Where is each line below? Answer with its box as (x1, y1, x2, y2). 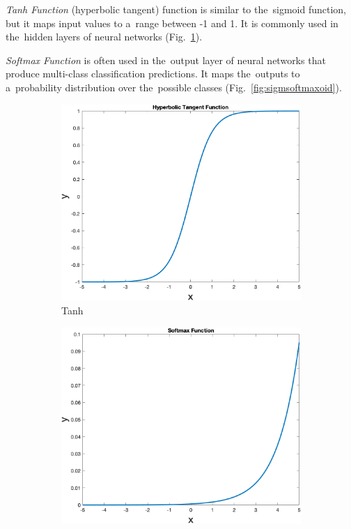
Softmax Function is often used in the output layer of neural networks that (6, 52, 326, 67)
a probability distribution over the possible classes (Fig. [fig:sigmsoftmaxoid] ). (6, 79, 342, 94)
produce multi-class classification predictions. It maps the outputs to (6, 66, 300, 81)
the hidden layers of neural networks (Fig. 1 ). (6, 29, 203, 44)
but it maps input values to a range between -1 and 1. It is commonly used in (6, 15, 338, 30)
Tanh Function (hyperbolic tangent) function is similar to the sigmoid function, (6, 2, 346, 16)
